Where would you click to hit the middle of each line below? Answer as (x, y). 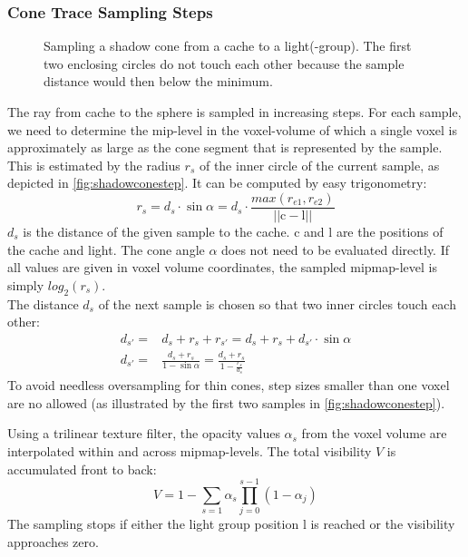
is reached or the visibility (383, 524)
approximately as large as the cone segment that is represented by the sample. (225, 147)
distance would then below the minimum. (158, 81)
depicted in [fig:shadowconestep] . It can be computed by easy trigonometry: (217, 183)
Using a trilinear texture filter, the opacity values (144, 433)
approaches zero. (53, 541)
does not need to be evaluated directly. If (336, 249)
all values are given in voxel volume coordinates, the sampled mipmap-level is (223, 267)
